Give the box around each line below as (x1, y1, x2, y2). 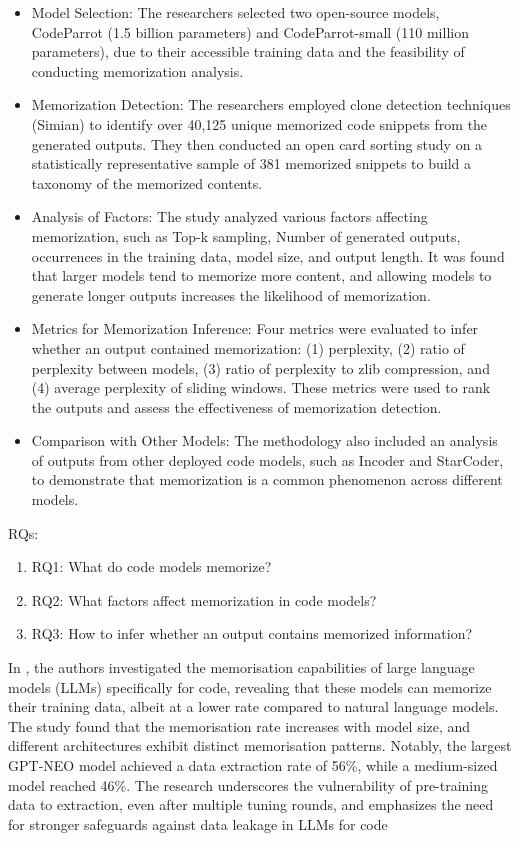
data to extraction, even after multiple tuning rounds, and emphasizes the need (8, 794, 494, 815)
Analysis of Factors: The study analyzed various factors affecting (31, 206, 428, 227)
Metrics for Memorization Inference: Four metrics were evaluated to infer (31, 318, 479, 339)
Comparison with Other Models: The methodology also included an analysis (31, 430, 498, 451)
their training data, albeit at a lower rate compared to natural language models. (8, 696, 499, 717)
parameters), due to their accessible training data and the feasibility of (31, 41, 465, 62)
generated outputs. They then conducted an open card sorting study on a (31, 133, 483, 154)
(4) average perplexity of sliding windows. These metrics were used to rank (31, 377, 491, 398)
